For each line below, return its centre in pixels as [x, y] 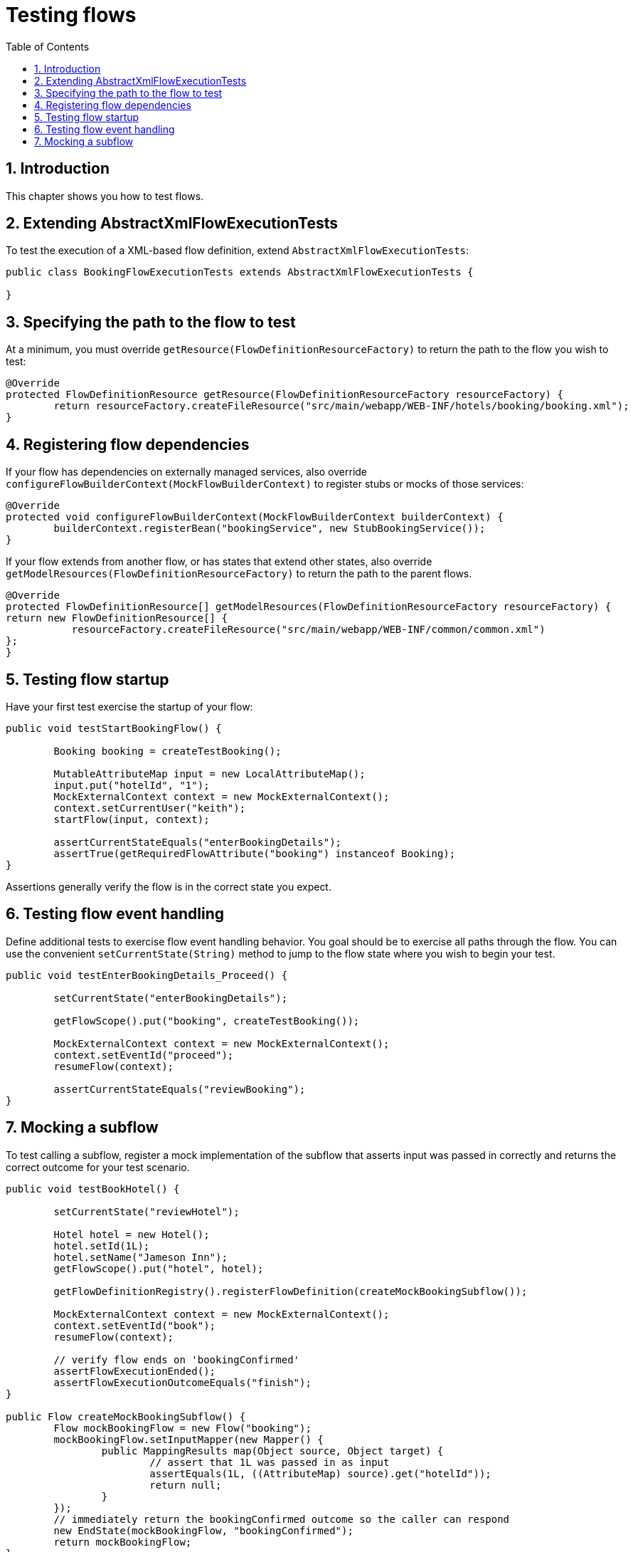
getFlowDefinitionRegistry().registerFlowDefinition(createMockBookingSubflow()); [291, 1291]
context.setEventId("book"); [135, 1325]
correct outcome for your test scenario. [98, 1167]
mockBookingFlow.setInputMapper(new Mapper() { [188, 1439]
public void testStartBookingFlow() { [114, 728]
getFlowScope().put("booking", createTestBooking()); [207, 1021]
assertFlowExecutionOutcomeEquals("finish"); [182, 1382]
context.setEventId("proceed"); [144, 1055]
